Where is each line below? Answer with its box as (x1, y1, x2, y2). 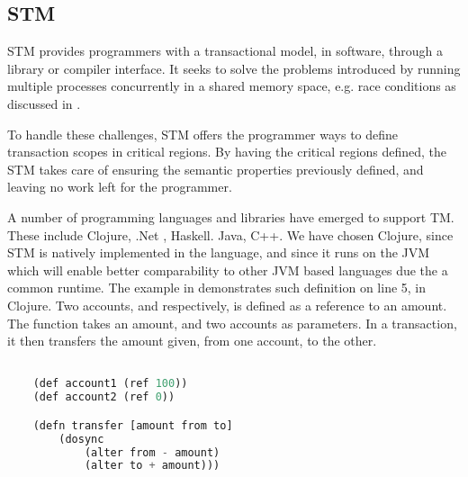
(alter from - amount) (84, 445, 220, 459)
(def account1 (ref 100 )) (32, 377, 188, 391)
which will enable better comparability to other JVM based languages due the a (7, 260, 448, 279)
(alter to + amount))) (84, 459, 220, 472)
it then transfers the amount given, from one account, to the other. (7, 331, 377, 350)
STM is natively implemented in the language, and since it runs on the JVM (7, 243, 430, 262)
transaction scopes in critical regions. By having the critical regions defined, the (7, 142, 447, 161)
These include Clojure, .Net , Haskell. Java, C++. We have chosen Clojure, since (7, 225, 454, 244)
